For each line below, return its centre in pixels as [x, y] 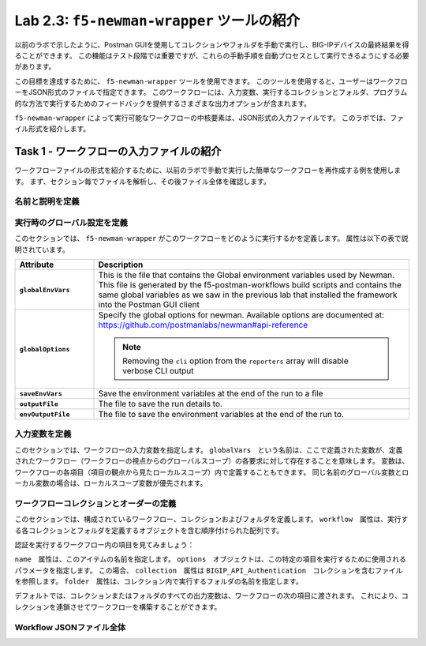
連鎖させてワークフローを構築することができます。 [138, 607]
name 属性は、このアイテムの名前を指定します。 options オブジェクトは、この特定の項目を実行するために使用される [210, 559]
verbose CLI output [158, 371]
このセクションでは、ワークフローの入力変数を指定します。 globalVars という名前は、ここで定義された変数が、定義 [209, 449]
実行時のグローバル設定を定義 [71, 223]
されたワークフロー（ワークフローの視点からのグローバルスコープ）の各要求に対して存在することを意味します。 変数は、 [212, 461]
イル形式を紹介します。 [52, 129]
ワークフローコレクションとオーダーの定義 [95, 503]
